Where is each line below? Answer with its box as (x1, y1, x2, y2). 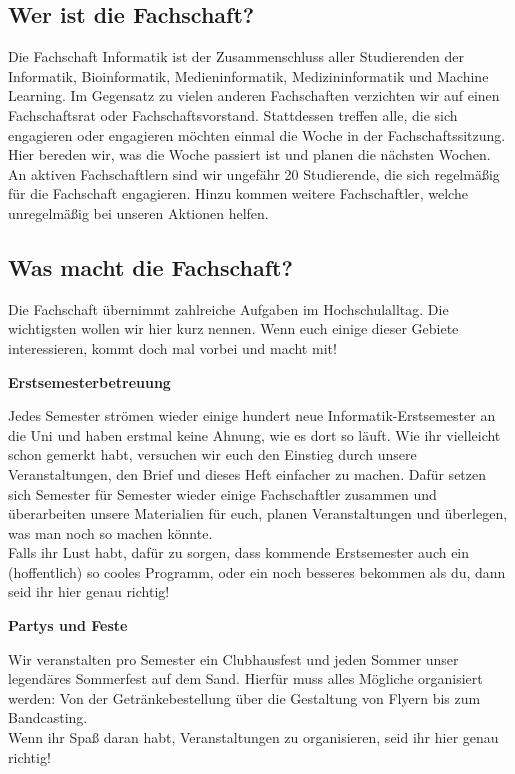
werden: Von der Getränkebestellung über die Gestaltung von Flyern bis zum (8, 687, 481, 708)
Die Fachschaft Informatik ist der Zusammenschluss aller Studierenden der (8, 46, 465, 67)
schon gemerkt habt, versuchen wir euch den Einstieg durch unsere (8, 444, 417, 465)
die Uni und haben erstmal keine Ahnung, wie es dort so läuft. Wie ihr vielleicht (8, 424, 501, 445)
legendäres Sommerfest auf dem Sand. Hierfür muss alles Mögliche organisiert (8, 668, 483, 689)
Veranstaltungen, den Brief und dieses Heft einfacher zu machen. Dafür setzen (8, 463, 487, 484)
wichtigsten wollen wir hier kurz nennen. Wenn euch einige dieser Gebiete (8, 318, 459, 339)
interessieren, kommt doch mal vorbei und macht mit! (8, 337, 337, 358)
